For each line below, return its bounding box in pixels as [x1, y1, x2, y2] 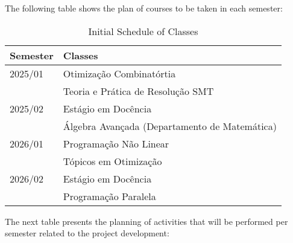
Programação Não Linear [63, 136, 169, 151]
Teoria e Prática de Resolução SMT [63, 83, 214, 98]
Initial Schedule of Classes [88, 24, 198, 38]
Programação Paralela [63, 189, 156, 203]
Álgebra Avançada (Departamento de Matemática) [63, 118, 277, 133]
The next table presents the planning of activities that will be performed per [5, 215, 288, 227]
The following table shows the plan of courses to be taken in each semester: [5, 2, 283, 14]
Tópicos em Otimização [63, 154, 162, 168]
